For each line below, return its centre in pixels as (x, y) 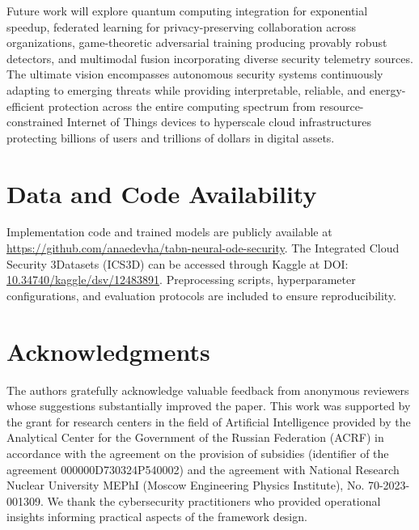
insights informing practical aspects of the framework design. (157, 517)
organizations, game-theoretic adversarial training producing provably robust (197, 42)
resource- (341, 106)
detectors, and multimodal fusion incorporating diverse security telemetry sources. (210, 58)
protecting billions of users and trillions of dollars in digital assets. (171, 137)
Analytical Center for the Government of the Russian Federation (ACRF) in (195, 437)
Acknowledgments (108, 351)
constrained (35, 122)
